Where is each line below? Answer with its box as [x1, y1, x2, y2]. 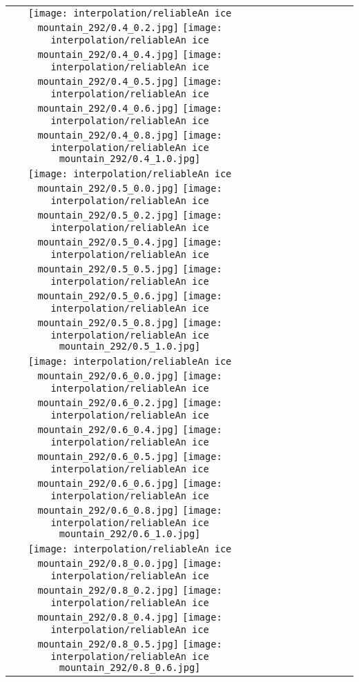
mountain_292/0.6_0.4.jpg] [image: [37, 424, 222, 435]
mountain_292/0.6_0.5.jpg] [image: [37, 451, 222, 462]
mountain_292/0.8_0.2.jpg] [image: [37, 585, 222, 596]
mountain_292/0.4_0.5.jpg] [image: [37, 76, 222, 87]
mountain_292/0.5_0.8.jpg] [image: [37, 317, 222, 328]
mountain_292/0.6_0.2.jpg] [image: [37, 397, 222, 408]
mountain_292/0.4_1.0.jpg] [59, 153, 201, 164]
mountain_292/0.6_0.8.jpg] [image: [37, 505, 222, 516]
